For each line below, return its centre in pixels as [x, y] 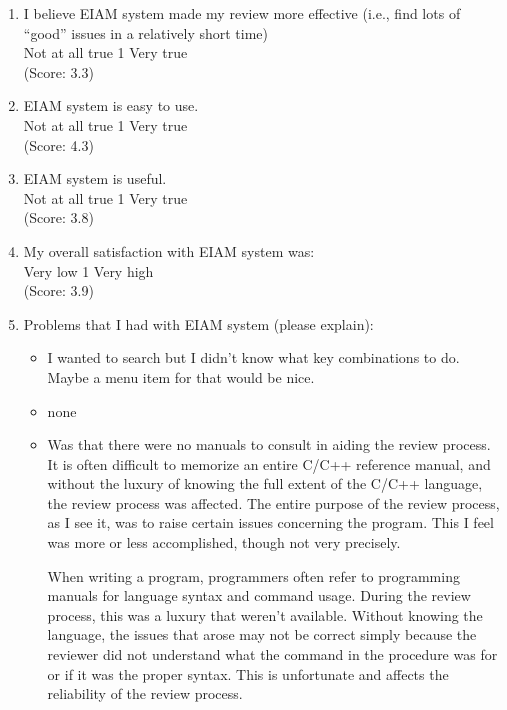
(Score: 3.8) [58, 217]
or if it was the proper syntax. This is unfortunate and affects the [248, 673]
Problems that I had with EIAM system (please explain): [198, 323]
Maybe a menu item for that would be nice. [181, 376]
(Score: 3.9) [58, 290]
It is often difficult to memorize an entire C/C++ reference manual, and [269, 463]
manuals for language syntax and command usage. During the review [259, 595]
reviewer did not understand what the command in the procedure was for [272, 654]
